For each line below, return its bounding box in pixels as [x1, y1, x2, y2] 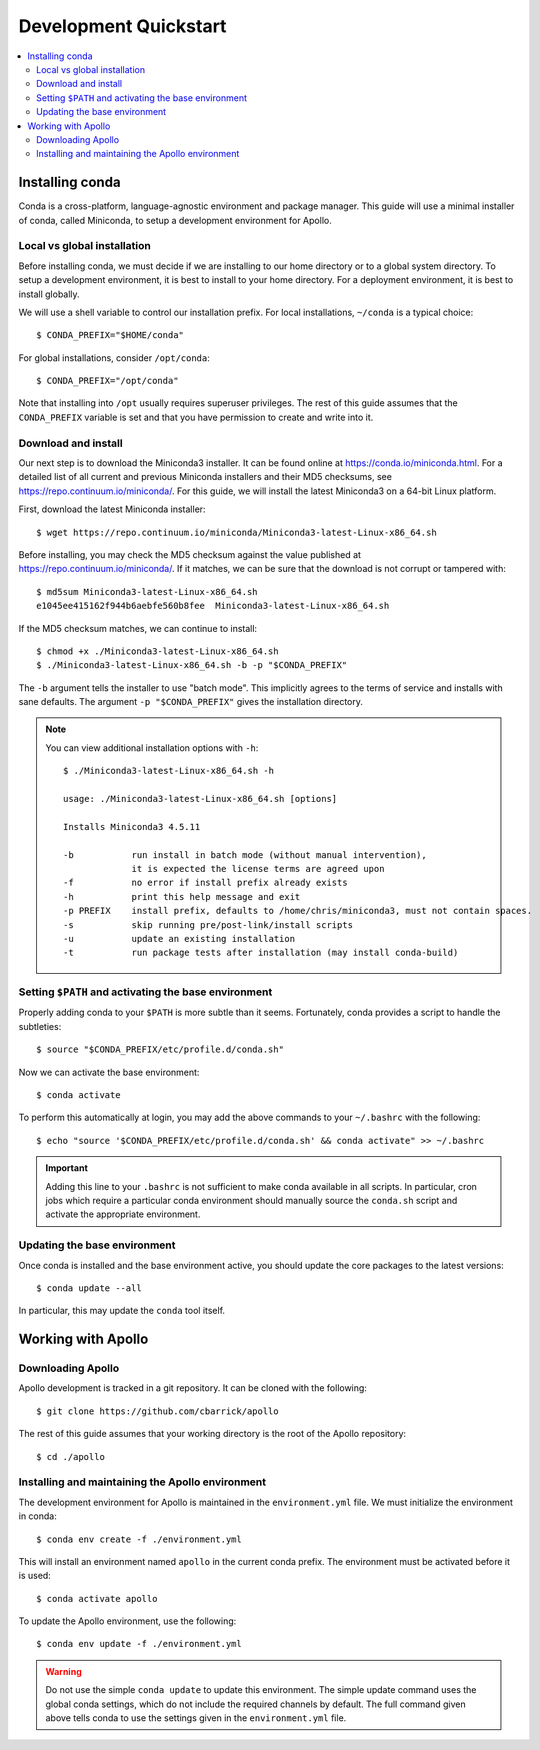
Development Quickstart [18, 15, 227, 37]
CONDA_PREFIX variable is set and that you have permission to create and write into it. [18, 411, 374, 423]
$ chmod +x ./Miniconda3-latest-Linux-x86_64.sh [36, 645, 279, 657]
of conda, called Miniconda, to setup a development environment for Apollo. [18, 214, 332, 226]
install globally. [18, 288, 80, 300]
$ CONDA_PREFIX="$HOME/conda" [36, 330, 185, 341]
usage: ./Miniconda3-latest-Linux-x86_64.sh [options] [63, 793, 338, 805]
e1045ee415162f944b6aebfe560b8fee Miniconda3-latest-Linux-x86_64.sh [36, 600, 390, 612]
